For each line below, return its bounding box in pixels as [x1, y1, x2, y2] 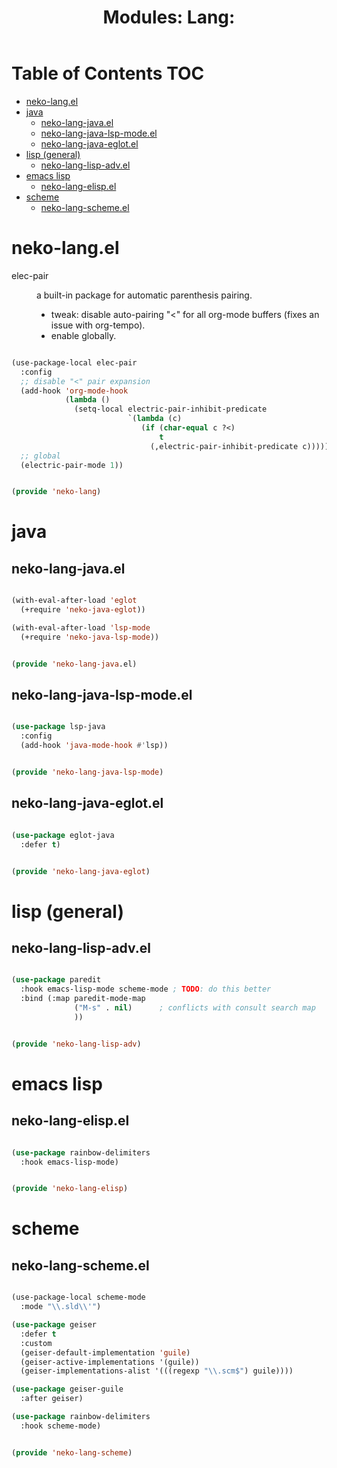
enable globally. [50, 329, 117, 341]
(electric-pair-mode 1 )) [20, 460, 124, 470]
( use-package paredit [11, 975, 102, 985]
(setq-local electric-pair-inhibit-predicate [74, 404, 268, 415]
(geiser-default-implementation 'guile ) [20, 1347, 191, 1358]
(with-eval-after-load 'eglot [11, 596, 138, 606]
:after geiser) [20, 1394, 84, 1404]
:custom [20, 1338, 53, 1348]
